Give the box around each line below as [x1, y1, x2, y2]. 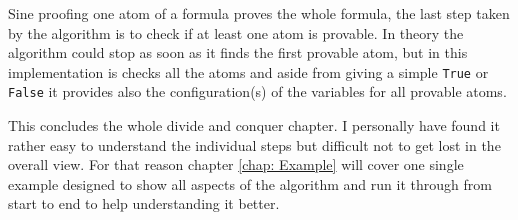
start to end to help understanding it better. [8, 193, 280, 214]
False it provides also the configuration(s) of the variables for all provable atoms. [8, 81, 507, 102]
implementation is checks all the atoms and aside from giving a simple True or [8, 61, 489, 82]
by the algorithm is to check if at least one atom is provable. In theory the [8, 22, 464, 43]
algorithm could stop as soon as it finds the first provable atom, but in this [8, 42, 468, 63]
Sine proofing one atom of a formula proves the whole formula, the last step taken [8, 3, 510, 23]
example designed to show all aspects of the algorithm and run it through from [8, 173, 492, 194]
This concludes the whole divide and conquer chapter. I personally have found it [8, 115, 500, 136]
